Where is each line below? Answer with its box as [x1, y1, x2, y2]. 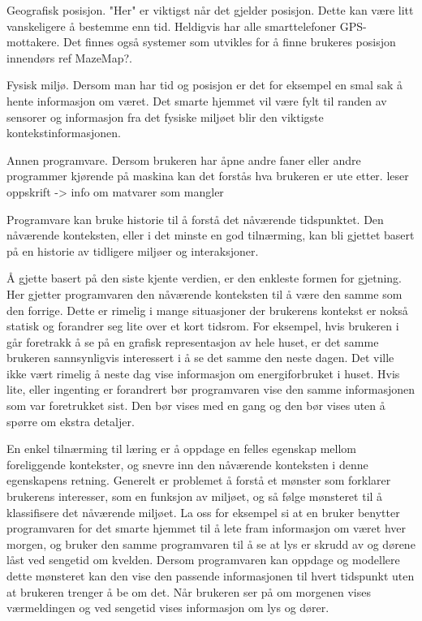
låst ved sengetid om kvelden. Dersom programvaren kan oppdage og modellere [6, 551, 400, 568]
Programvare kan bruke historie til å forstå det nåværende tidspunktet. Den [6, 210, 384, 227]
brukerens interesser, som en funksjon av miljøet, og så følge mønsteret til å [6, 488, 383, 505]
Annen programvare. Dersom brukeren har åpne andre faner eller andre [6, 151, 361, 168]
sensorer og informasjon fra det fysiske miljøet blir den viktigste [6, 108, 324, 125]
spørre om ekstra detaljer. [6, 412, 135, 429]
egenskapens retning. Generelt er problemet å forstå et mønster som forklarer [6, 472, 391, 489]
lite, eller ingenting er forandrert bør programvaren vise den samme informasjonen [6, 381, 416, 398]
